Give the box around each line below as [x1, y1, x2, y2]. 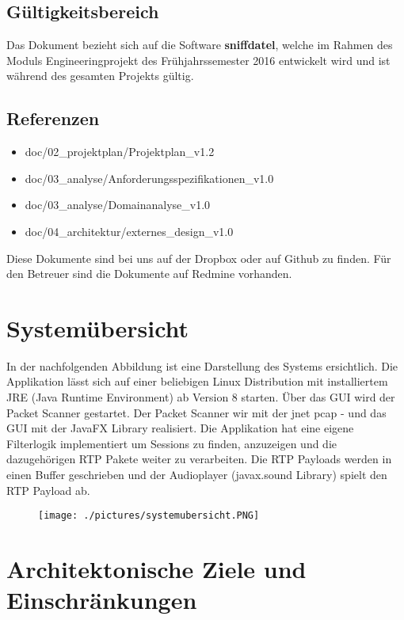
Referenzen [6, 106, 100, 131]
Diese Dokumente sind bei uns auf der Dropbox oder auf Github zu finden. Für [6, 249, 391, 266]
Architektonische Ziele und [6, 553, 307, 585]
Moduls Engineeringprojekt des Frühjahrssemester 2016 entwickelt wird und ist [6, 51, 391, 68]
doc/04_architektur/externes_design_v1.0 [25, 223, 234, 239]
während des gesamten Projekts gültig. [6, 67, 194, 84]
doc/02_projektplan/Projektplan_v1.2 [25, 143, 215, 160]
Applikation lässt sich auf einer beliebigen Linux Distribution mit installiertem [6, 373, 388, 390]
